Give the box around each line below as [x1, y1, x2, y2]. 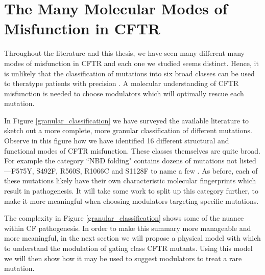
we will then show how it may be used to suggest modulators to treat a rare [4, 252, 242, 263]
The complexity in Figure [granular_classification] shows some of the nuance [4, 213, 244, 223]
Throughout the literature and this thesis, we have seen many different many [4, 48, 245, 58]
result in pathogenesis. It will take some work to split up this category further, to [4, 185, 259, 196]
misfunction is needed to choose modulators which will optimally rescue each [4, 88, 244, 98]
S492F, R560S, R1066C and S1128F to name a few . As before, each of [36, 165, 258, 176]
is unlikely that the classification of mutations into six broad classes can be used [4, 68, 255, 78]
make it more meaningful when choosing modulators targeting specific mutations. [4, 195, 259, 206]
